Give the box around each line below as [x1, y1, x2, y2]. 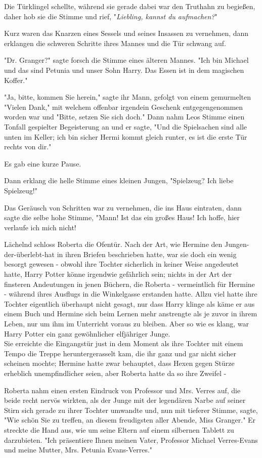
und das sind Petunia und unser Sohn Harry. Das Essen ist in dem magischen [4, 64, 244, 75]
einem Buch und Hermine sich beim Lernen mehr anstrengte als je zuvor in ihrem [4, 308, 257, 319]
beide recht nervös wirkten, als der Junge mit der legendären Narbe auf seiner [4, 395, 246, 405]
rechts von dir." [4, 141, 52, 152]
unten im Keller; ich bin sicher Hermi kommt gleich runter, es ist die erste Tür [4, 131, 247, 142]
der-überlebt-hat [4, 248, 55, 259]
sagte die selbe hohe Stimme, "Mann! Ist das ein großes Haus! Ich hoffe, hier [4, 212, 240, 223]
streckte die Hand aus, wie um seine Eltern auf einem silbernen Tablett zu [4, 424, 234, 435]
